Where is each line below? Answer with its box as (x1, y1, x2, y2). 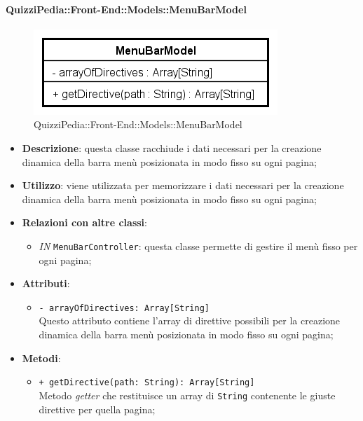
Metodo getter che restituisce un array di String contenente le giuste (39, 387, 336, 402)
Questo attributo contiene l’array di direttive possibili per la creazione (39, 313, 341, 328)
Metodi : (22, 350, 61, 365)
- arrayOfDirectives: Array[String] (39, 303, 210, 313)
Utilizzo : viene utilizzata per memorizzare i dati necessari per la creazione (22, 178, 344, 193)
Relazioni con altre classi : (22, 215, 147, 230)
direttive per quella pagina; (39, 401, 156, 416)
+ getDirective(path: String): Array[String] (39, 378, 255, 388)
